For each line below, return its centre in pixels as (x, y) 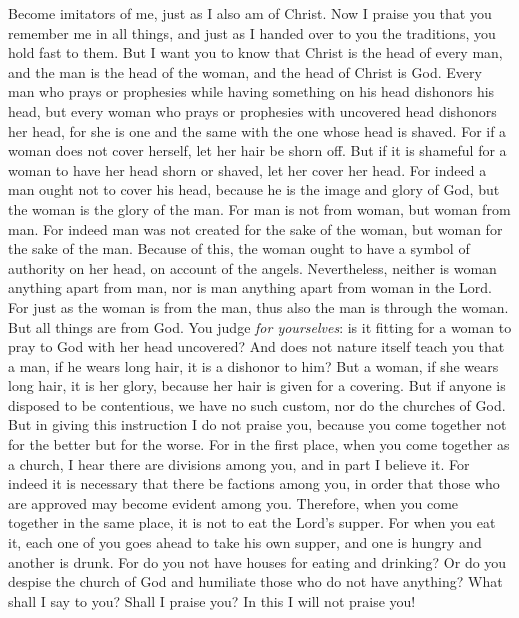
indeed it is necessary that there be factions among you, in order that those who (254, 483)
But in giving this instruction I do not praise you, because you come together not (257, 424)
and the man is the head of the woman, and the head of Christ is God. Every (245, 71)
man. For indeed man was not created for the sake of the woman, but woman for (255, 228)
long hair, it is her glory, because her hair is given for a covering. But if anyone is (257, 385)
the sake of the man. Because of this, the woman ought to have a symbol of (239, 248)
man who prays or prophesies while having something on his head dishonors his (251, 91)
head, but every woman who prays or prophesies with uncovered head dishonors (252, 110)
